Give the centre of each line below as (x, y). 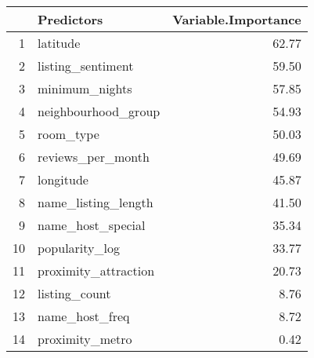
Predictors (70, 19)
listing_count (74, 293)
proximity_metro (85, 339)
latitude (59, 43)
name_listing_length (96, 202)
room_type (69, 134)
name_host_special (92, 225)
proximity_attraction (96, 270)
